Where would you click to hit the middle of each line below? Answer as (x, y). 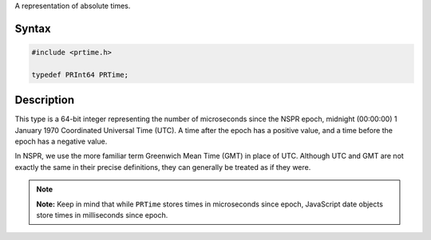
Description (45, 100)
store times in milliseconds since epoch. (102, 215)
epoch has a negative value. (61, 142)
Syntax (33, 28)
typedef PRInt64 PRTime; (80, 75)
